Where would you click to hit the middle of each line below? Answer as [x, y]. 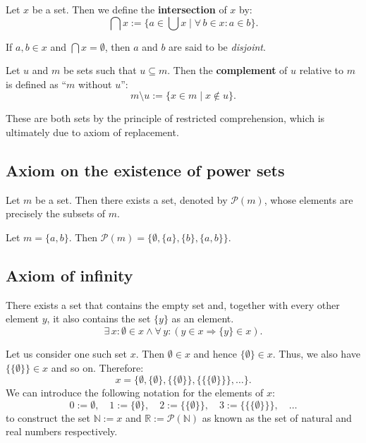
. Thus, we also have [316, 353]
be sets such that [100, 70]
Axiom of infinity [69, 275]
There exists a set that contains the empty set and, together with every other [173, 304]
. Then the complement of [227, 70]
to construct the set [48, 417]
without [95, 84]
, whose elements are [309, 199]
